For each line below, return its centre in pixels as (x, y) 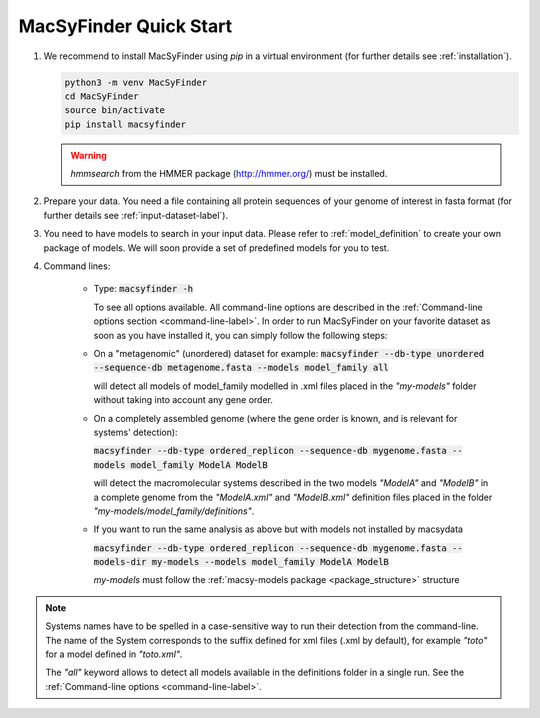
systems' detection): (136, 432)
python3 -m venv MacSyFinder (136, 82)
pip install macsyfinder (125, 124)
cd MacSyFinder (101, 96)
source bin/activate (114, 110)
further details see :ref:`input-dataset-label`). (136, 215)
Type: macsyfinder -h (143, 289)
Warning (88, 155)
